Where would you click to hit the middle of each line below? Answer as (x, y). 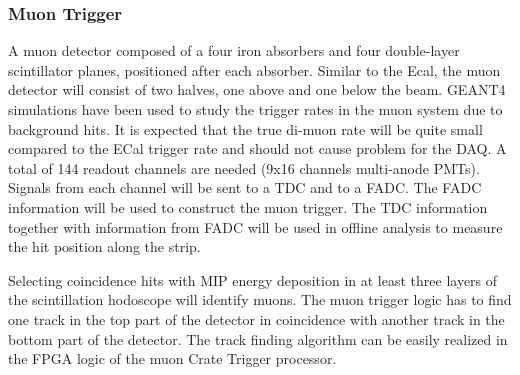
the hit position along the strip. (104, 246)
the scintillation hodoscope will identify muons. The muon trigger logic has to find (260, 299)
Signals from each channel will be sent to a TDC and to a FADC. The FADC (245, 187)
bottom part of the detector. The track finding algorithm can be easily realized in (258, 338)
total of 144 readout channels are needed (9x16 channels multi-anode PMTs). (244, 167)
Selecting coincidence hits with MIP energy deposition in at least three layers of (253, 279)
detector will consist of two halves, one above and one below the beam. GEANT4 (257, 89)
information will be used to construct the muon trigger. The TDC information (248, 206)
